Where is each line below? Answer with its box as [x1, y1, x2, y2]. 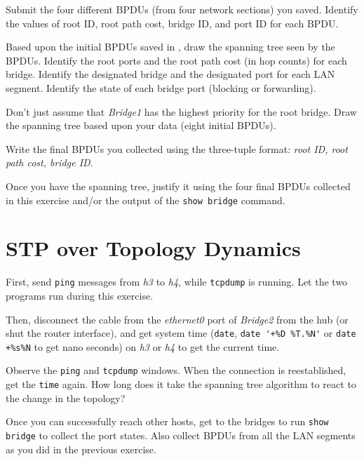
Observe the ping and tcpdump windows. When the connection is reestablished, [6, 363, 346, 378]
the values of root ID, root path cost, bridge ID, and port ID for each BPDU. [6, 15, 339, 30]
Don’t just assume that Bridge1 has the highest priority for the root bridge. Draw [6, 104, 357, 119]
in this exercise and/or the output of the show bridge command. [6, 192, 285, 207]
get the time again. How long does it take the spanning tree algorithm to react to [6, 377, 356, 392]
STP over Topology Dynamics [6, 234, 301, 262]
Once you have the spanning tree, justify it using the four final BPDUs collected [6, 178, 351, 193]
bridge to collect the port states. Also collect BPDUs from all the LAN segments [6, 428, 356, 443]
